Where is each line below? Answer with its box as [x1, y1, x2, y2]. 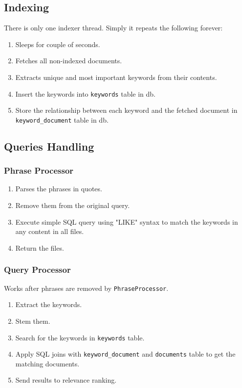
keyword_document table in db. [15, 114, 109, 125]
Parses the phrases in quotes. [15, 183, 102, 194]
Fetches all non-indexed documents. [15, 55, 122, 66]
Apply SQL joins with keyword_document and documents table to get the [15, 349, 236, 359]
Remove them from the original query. [15, 200, 130, 210]
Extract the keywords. [15, 299, 82, 310]
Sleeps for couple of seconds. [15, 39, 100, 49]
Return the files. [15, 242, 64, 253]
